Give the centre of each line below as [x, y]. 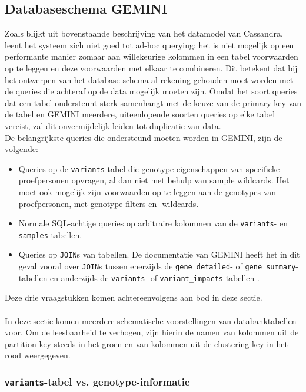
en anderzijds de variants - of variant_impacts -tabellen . [155, 277]
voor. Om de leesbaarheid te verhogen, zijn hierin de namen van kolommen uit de [152, 332]
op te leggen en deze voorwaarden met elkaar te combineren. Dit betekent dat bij [151, 67]
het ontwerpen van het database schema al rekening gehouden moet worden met [149, 79]
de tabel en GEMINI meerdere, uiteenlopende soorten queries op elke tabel [140, 114]
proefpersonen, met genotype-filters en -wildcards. [109, 203]
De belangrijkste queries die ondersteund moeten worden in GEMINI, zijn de [144, 137]
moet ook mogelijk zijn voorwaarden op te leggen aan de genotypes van [147, 191]
